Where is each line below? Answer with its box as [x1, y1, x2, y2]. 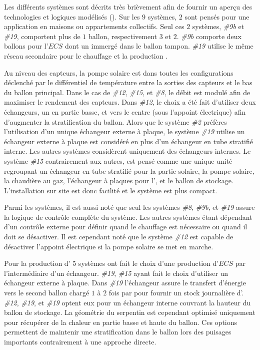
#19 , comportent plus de [4, 31, 80, 41]
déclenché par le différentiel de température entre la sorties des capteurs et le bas [4, 77, 252, 88]
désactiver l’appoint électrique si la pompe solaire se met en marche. [4, 241, 213, 251]
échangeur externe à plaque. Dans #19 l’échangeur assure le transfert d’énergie [4, 277, 246, 288]
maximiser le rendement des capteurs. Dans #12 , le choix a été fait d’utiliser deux [4, 97, 256, 107]
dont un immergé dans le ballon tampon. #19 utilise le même [65, 41, 253, 51]
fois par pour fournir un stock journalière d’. [108, 287, 244, 298]
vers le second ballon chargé [4, 287, 89, 298]
